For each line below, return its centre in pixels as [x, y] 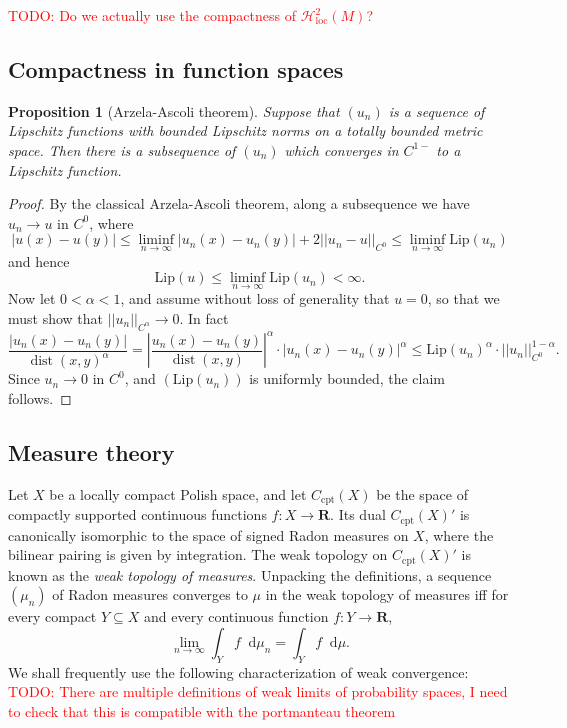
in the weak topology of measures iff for [387, 594]
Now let [32, 298]
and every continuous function [236, 616]
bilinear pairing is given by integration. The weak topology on [198, 554]
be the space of [422, 493]
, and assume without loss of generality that [255, 298]
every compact [52, 616]
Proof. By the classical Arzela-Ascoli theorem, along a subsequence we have [239, 203]
